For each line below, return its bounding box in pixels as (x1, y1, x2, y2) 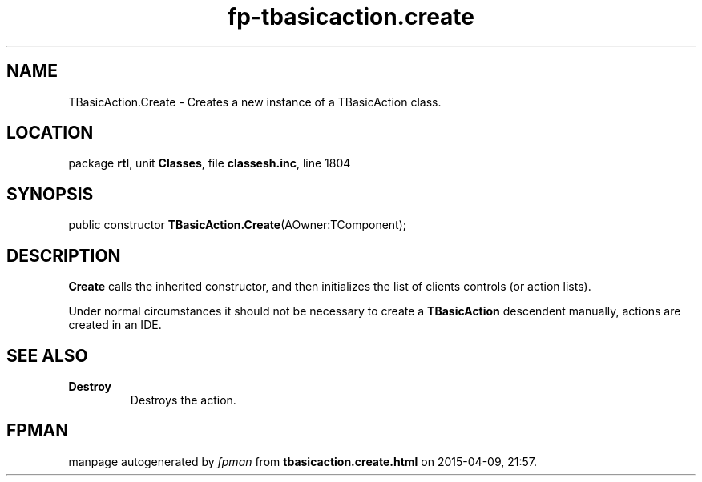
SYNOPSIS (6, 183, 94, 204)
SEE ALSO (6, 345, 88, 366)
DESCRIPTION (6, 245, 121, 266)
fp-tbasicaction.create (228, 3, 474, 30)
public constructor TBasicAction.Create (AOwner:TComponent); (68, 218, 407, 232)
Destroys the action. (130, 392, 236, 407)
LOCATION (6, 123, 94, 143)
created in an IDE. (68, 318, 162, 332)
